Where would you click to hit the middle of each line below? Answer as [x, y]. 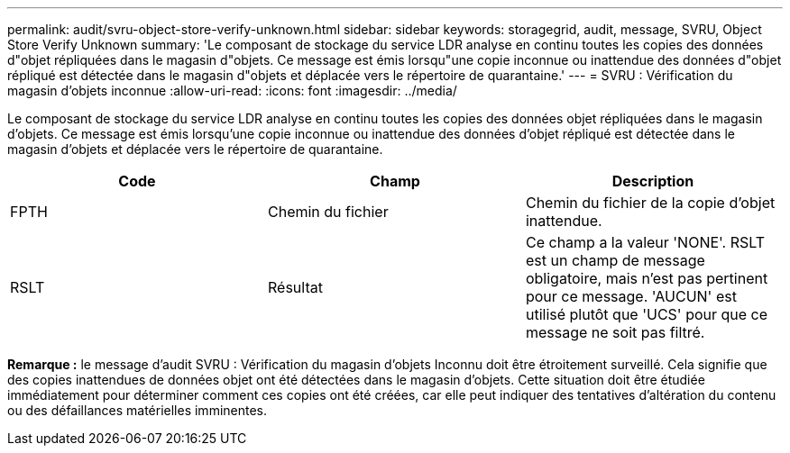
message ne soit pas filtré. [615, 332]
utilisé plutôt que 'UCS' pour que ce [647, 314]
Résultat [295, 287]
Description [653, 181]
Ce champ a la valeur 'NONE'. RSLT [645, 242]
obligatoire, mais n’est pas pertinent [647, 278]
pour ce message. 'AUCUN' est [631, 296]
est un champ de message [615, 260]
